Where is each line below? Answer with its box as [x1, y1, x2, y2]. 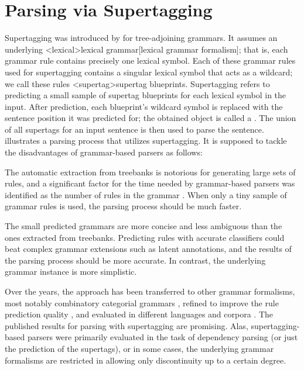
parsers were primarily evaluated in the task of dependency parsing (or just [27, 331, 298, 343]
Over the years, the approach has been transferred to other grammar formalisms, [5, 285, 295, 297]
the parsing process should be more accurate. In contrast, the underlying [5, 254, 266, 266]
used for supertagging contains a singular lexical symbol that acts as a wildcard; [5, 65, 293, 78]
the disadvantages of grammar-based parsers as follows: [5, 146, 203, 158]
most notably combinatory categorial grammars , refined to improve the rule [5, 296, 279, 309]
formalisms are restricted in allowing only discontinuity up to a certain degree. [5, 354, 286, 366]
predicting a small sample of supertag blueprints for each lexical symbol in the [5, 89, 286, 101]
